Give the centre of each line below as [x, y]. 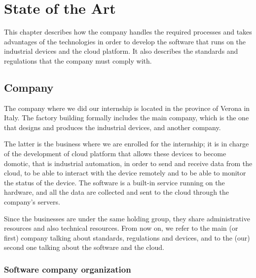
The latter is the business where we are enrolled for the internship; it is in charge [127, 144]
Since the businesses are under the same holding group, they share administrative [127, 218]
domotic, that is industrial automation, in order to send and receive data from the [128, 163]
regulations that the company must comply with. [78, 60]
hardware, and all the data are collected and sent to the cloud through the [117, 192]
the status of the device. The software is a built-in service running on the [114, 182]
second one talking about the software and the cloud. [84, 247]
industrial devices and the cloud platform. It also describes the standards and [121, 51]
